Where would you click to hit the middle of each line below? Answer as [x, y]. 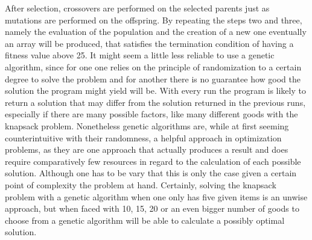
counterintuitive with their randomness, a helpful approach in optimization [143, 137]
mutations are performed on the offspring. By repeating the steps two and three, [154, 20]
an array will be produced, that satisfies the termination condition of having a [149, 43]
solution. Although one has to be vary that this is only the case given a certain [151, 173]
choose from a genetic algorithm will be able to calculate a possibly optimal [145, 220]
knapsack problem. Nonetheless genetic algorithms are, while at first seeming [147, 125]
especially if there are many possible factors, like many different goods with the [151, 114]
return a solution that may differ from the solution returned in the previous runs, [155, 102]
